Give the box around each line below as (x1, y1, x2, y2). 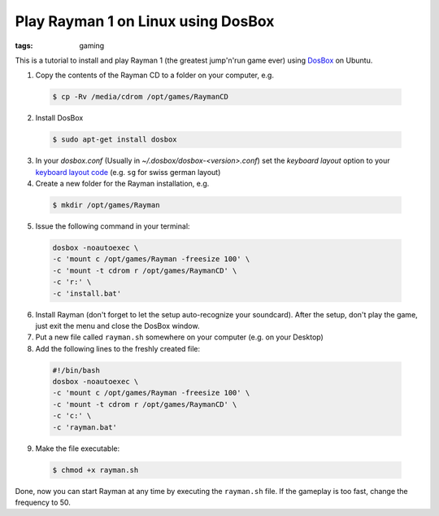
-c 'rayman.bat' (52, 422, 118, 431)
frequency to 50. (15, 497, 71, 507)
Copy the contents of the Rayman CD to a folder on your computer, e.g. (35, 70, 274, 81)
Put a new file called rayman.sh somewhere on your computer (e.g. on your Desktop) (35, 332, 324, 342)
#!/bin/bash (52, 365, 101, 374)
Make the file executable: (35, 444, 120, 453)
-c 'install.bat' (52, 289, 122, 298)
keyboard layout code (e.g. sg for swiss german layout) (35, 167, 221, 177)
